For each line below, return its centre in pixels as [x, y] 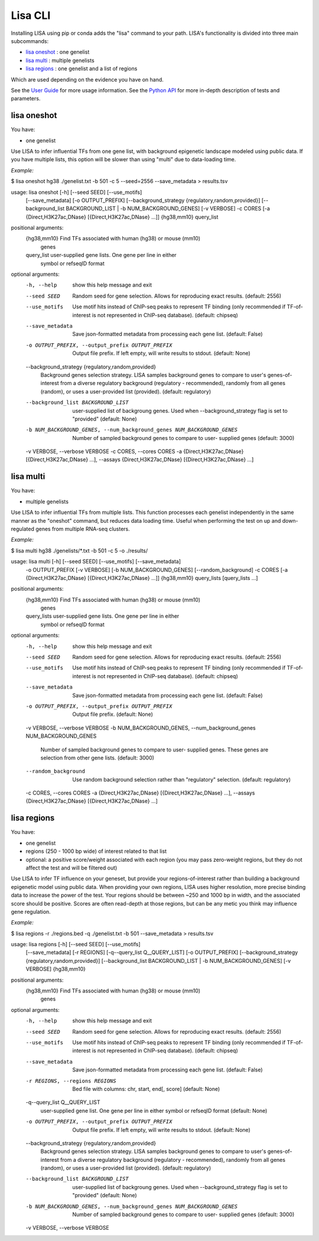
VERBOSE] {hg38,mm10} [56, 969]
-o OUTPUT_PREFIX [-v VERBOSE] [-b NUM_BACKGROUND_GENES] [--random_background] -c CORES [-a [157, 569]
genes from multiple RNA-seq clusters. [83, 529]
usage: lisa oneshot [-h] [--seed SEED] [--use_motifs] [77, 192]
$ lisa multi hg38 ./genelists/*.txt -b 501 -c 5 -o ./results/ [79, 551]
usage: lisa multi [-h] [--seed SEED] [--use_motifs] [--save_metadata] [96, 562]
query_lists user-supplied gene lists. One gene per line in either [102, 616]
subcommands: [30, 41]
